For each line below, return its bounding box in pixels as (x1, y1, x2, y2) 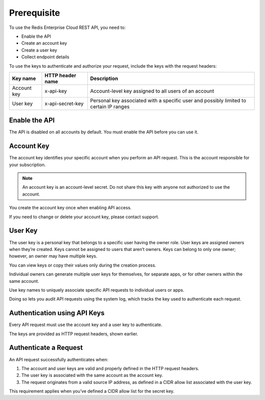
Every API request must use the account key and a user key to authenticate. (9, 322, 162, 328)
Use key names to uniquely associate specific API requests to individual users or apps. (9, 287, 185, 293)
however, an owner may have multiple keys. (9, 253, 98, 259)
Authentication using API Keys (9, 309, 105, 317)
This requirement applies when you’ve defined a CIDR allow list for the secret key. (9, 388, 175, 394)
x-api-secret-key (44, 100, 84, 107)
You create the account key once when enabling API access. (9, 205, 132, 211)
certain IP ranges (90, 103, 130, 110)
